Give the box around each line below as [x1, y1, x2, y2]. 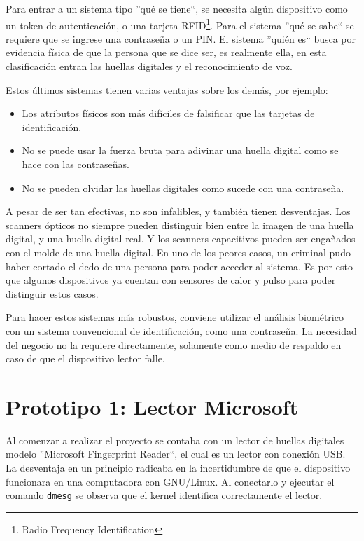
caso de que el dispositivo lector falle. [6, 351, 165, 366]
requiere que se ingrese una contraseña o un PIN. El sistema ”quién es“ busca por [6, 31, 356, 46]
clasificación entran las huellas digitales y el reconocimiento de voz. [6, 59, 293, 74]
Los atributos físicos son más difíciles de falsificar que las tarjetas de [22, 106, 315, 121]
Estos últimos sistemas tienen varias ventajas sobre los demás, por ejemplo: [6, 82, 328, 97]
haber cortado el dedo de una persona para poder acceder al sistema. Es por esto [6, 259, 353, 273]
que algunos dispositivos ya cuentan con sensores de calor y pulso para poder [6, 273, 336, 287]
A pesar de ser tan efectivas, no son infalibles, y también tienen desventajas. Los [6, 204, 351, 219]
